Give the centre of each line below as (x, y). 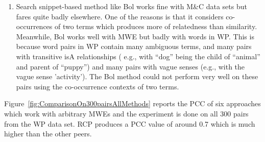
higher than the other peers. (48, 134)
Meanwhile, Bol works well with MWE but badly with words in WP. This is (135, 36)
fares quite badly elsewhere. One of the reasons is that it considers (120, 16)
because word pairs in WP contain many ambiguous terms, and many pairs (134, 46)
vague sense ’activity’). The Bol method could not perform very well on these (137, 76)
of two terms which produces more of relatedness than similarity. (156, 26)
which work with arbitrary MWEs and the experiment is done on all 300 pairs (126, 113)
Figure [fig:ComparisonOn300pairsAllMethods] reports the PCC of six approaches (132, 103)
